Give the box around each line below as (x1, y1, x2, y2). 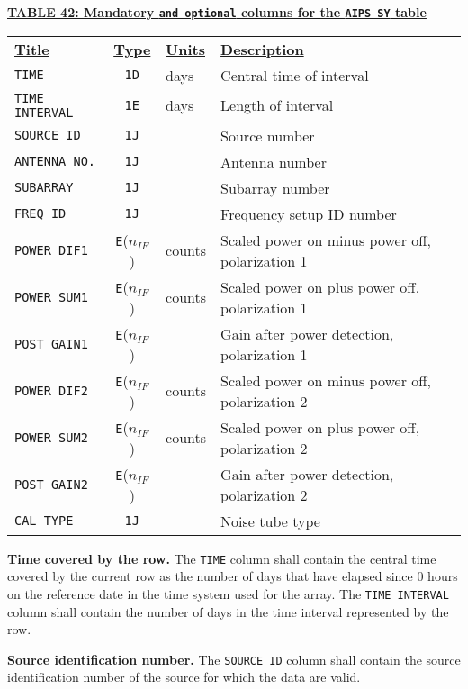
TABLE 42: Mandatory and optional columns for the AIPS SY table (7, 3, 427, 21)
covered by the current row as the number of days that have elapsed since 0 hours (7, 567, 458, 585)
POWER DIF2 (14, 383, 88, 398)
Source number (220, 124, 315, 146)
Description (220, 38, 304, 59)
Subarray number (220, 177, 330, 198)
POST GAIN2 (14, 476, 88, 492)
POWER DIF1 (14, 242, 88, 258)
